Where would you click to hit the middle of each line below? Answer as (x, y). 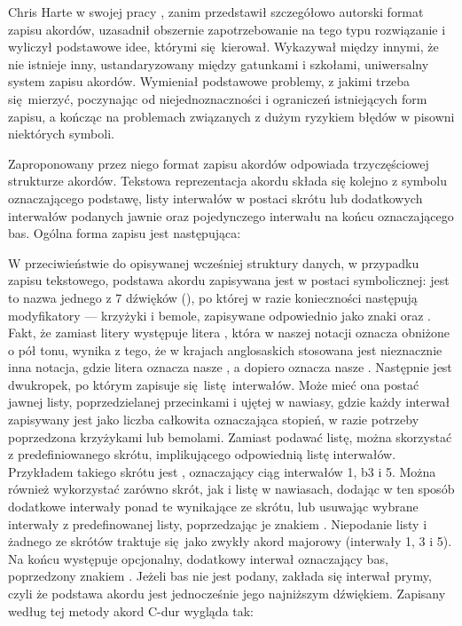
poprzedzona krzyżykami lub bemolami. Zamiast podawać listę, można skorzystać (230, 436)
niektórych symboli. (61, 134)
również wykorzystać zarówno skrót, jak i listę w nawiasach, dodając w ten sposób (231, 489)
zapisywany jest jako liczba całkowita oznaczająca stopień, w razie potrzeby (214, 420)
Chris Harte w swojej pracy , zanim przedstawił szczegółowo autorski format (216, 12)
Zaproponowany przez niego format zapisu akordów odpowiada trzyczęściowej (219, 163)
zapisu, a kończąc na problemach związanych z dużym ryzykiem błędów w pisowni (231, 116)
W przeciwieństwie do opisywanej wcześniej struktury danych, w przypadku (214, 262)
